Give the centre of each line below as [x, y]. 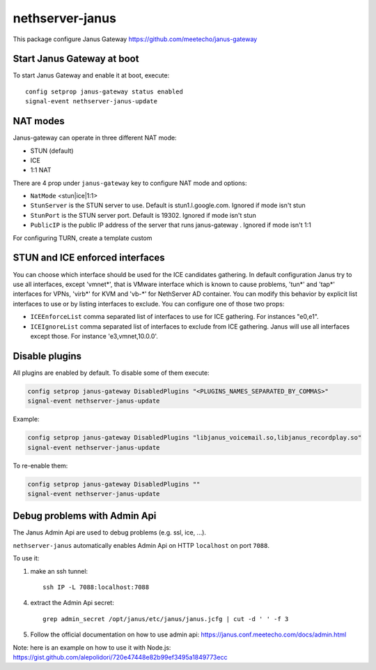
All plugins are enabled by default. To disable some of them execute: [111, 373]
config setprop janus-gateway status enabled [104, 91]
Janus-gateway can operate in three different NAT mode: [95, 138]
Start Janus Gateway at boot [76, 59]
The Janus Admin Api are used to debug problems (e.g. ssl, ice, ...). [110, 533]
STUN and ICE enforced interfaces [89, 258]
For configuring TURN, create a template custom [83, 238]
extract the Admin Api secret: [72, 603]
